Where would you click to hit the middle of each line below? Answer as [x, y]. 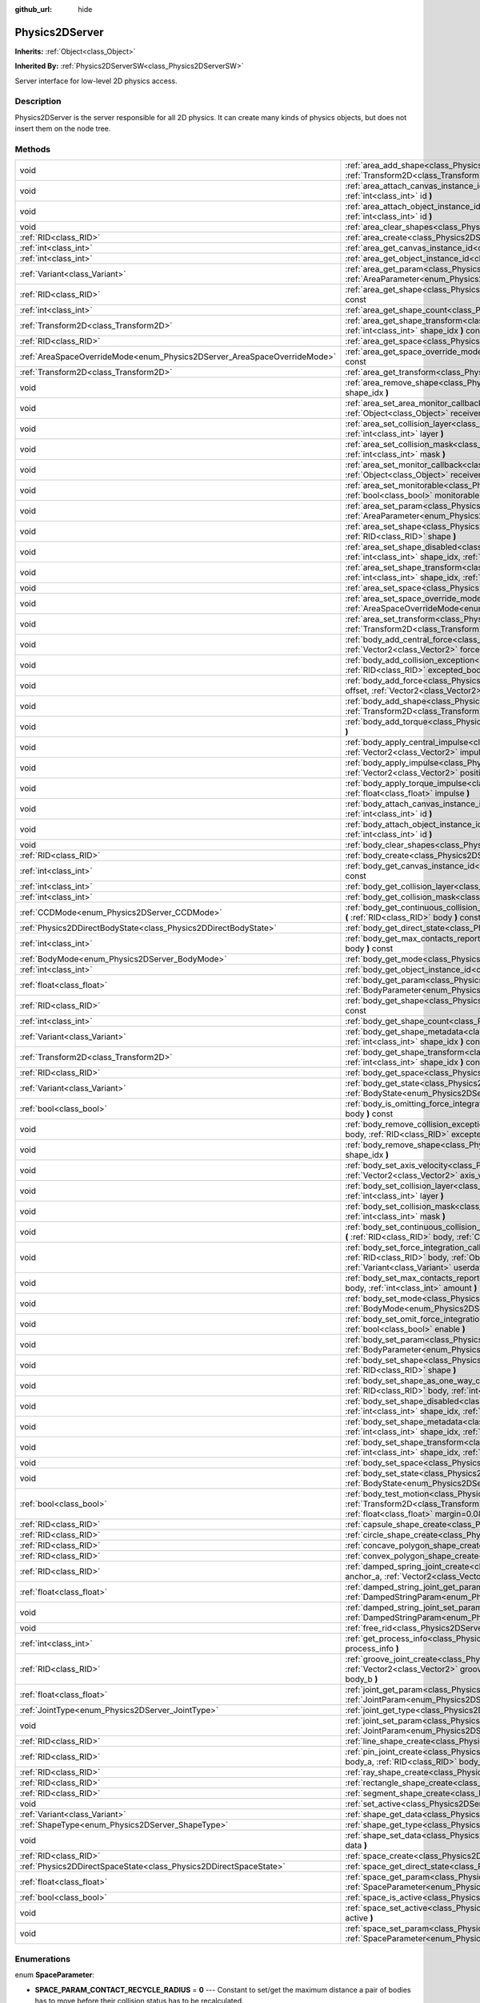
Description [38, 102]
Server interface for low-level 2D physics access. [96, 81]
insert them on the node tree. [63, 129]
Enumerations [43, 1959]
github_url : [33, 9]
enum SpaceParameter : [55, 1975]
